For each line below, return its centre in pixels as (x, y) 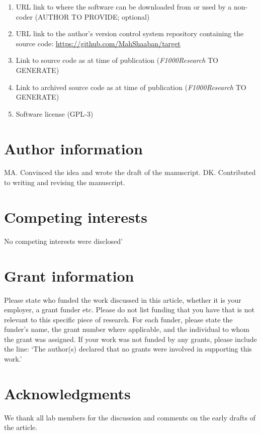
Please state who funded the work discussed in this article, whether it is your (123, 299)
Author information (73, 148)
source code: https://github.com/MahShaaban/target (98, 43)
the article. (21, 427)
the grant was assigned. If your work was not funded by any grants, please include (130, 339)
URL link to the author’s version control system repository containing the (130, 33)
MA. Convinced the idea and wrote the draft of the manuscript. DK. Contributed (130, 172)
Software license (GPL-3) (55, 113)
